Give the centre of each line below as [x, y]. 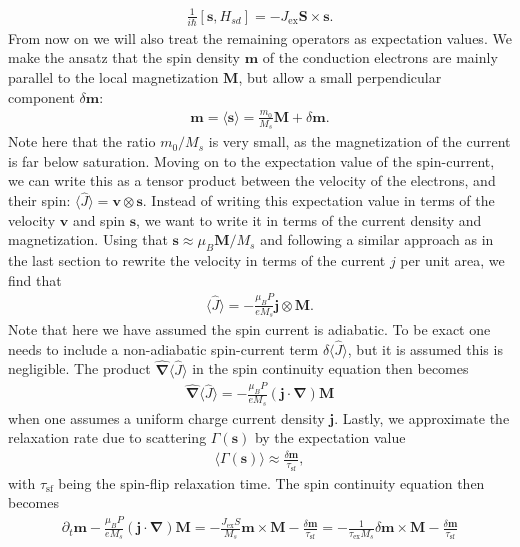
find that [35, 279]
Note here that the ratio [82, 141]
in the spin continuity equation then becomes [330, 368]
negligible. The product [79, 368]
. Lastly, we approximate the [422, 417]
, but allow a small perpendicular [340, 77]
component [41, 96]
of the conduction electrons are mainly [380, 57]
